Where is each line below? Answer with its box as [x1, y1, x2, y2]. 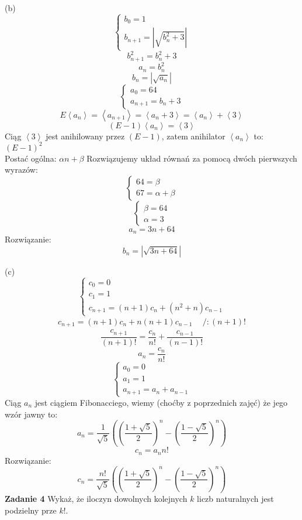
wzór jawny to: [5, 408, 58, 420]
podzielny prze [5, 504, 57, 516]
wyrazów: [5, 163, 38, 176]
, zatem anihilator [161, 129, 225, 142]
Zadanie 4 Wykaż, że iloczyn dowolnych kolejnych [5, 492, 188, 505]
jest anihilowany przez [46, 129, 125, 142]
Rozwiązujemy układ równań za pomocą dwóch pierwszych [86, 152, 297, 164]
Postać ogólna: [5, 152, 57, 164]
